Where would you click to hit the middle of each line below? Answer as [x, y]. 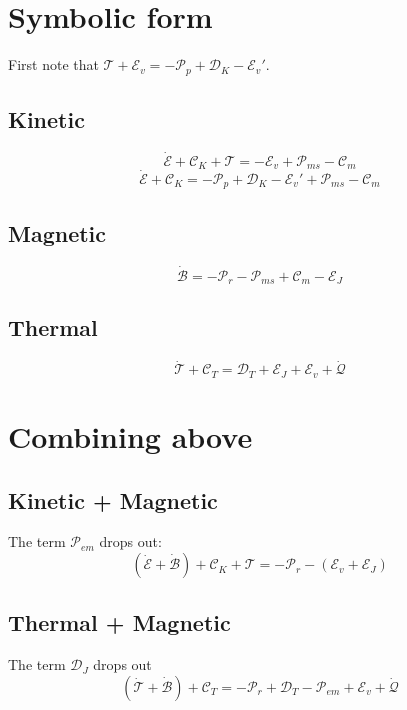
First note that [53, 64]
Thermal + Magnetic [119, 622]
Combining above [130, 436]
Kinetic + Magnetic [113, 499]
